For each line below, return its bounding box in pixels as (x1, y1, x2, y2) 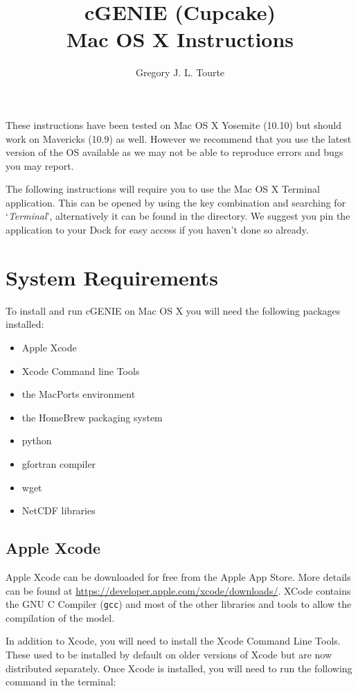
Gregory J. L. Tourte (135, 65, 225, 80)
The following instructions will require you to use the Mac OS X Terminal (6, 182, 320, 196)
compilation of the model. (6, 610, 115, 624)
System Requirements (6, 263, 218, 291)
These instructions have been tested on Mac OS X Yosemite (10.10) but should (6, 117, 342, 132)
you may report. (6, 158, 74, 173)
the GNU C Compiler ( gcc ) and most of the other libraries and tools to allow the (6, 597, 352, 611)
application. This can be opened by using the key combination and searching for (6, 195, 346, 209)
